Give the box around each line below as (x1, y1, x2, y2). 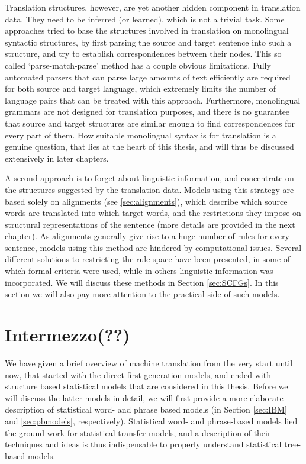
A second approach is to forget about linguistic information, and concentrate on (5, 172, 294, 184)
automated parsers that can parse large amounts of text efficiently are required (5, 70, 291, 83)
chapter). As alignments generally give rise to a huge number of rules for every (5, 230, 289, 242)
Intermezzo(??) (5, 323, 130, 347)
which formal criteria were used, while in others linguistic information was (5, 265, 273, 277)
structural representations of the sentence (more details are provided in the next (5, 218, 295, 230)
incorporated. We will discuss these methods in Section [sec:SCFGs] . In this (5, 276, 279, 288)
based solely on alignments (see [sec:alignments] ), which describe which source (5, 195, 288, 207)
